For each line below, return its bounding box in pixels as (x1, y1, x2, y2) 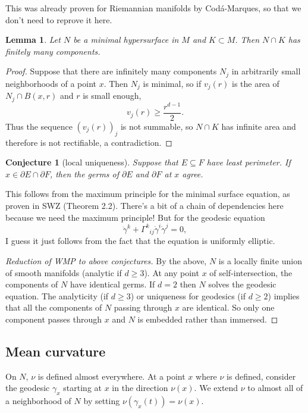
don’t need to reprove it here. (5, 13, 112, 26)
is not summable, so (120, 120, 193, 132)
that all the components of (5, 301, 102, 314)
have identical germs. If (70, 278, 155, 290)
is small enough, (83, 89, 142, 102)
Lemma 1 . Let (5, 33, 61, 46)
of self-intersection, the (209, 266, 293, 279)
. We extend (194, 381, 238, 394)
